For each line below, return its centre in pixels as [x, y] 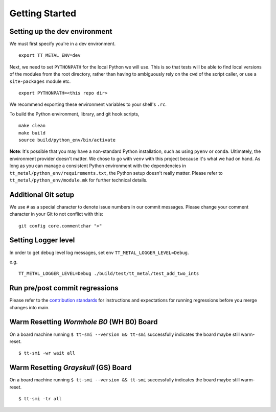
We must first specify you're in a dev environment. [63, 44]
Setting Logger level [42, 240]
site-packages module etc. [40, 81]
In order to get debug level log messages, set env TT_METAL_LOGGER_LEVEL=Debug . [99, 253]
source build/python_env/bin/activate [67, 140]
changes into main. [29, 307]
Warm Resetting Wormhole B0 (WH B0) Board [84, 322]
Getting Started [43, 13]
